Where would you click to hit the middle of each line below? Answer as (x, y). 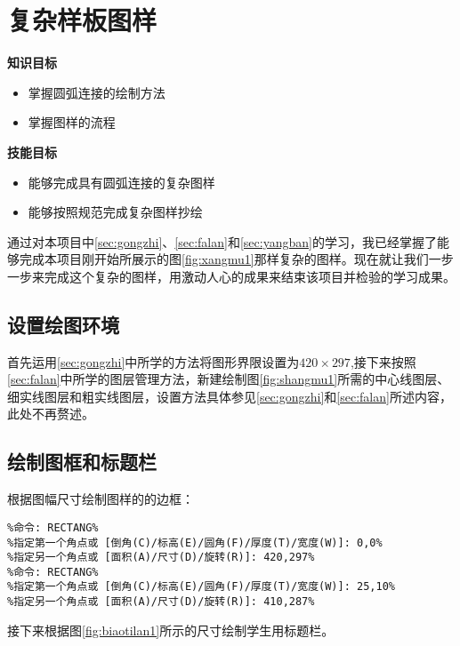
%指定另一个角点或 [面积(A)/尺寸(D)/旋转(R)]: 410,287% (161, 602)
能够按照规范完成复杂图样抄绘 (115, 212)
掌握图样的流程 (72, 122)
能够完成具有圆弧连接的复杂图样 (121, 182)
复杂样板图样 (82, 20)
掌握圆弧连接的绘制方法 (97, 92)
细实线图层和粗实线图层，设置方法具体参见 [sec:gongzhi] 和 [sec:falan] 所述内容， (230, 396)
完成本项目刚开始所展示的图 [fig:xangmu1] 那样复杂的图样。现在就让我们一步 (236, 259)
